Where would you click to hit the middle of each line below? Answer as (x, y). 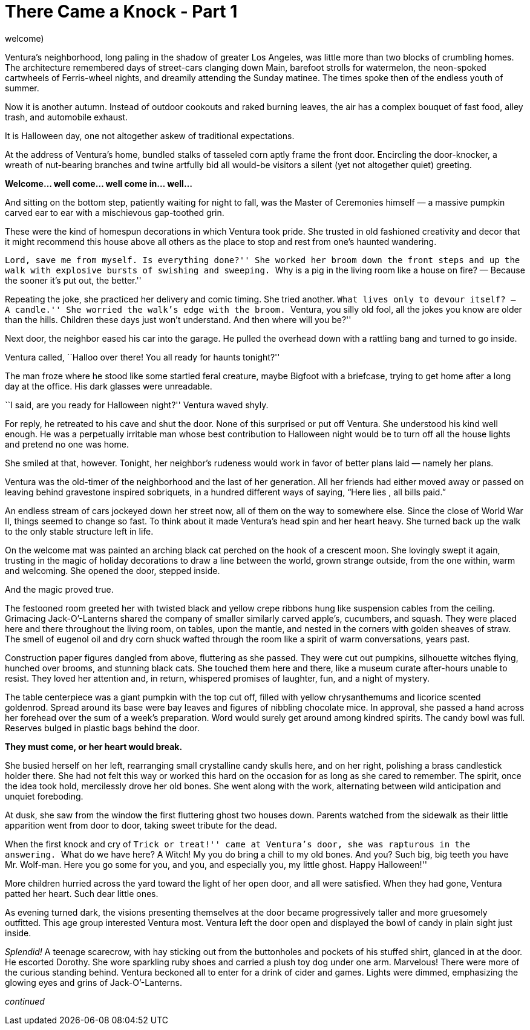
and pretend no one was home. (67, 444)
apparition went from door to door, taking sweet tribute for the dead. (141, 825)
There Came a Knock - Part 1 (121, 11)
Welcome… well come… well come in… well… (99, 183)
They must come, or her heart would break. (94, 746)
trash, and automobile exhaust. (66, 117)
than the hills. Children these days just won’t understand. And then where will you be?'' (178, 319)
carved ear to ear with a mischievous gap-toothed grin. (115, 212)
